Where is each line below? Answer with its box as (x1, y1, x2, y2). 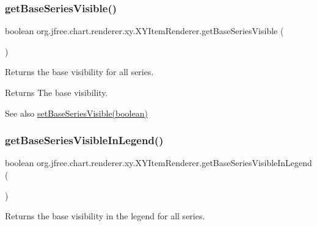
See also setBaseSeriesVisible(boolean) (5, 106, 148, 119)
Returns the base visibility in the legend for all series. (5, 210, 205, 222)
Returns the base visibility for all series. (5, 65, 154, 78)
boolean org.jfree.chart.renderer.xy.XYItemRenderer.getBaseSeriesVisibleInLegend (5, 156, 312, 169)
